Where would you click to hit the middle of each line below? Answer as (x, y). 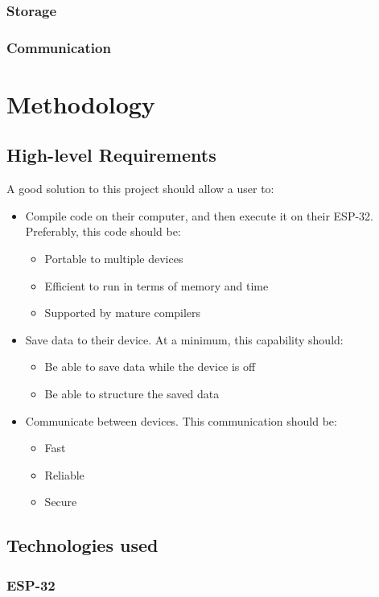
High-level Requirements (111, 155)
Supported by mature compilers (123, 313)
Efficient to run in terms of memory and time (157, 285)
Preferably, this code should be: (103, 231)
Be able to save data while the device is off (150, 366)
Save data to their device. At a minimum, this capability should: (184, 339)
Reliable (64, 474)
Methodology (81, 103)
